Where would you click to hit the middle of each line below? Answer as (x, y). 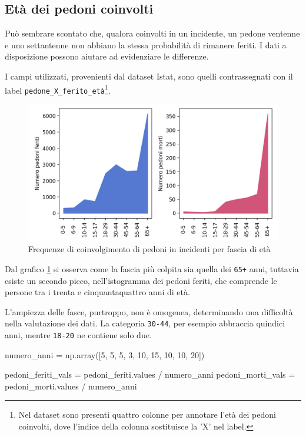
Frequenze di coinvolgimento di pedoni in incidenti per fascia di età (149, 249)
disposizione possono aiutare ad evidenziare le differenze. (107, 56)
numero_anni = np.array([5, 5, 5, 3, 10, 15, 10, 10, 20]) (105, 354)
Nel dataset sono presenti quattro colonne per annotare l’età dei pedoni (147, 414)
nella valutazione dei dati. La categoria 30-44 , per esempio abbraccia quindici (145, 323)
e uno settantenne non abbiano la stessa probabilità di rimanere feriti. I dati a (146, 44)
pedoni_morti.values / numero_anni (71, 386)
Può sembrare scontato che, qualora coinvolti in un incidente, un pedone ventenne (152, 33)
